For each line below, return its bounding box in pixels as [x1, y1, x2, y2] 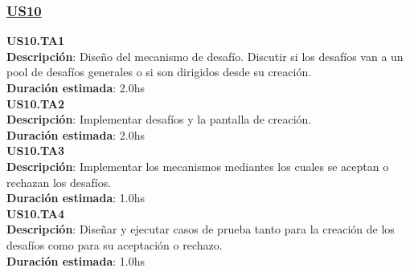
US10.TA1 [6, 32, 64, 49]
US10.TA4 [6, 205, 64, 221]
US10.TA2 [6, 95, 64, 112]
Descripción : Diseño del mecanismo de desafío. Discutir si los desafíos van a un [6, 47, 404, 64]
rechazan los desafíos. [6, 173, 112, 190]
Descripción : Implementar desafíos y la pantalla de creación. [6, 111, 312, 128]
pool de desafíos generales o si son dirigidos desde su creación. [6, 63, 312, 80]
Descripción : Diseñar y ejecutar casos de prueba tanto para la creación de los [6, 221, 395, 237]
